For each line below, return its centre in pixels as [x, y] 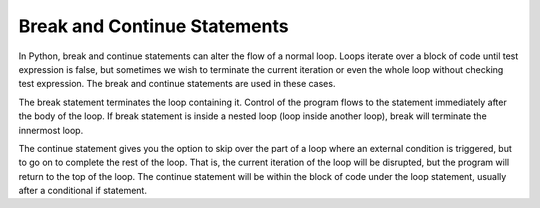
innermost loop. [51, 130]
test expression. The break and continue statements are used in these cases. [177, 84]
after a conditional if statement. [82, 191]
